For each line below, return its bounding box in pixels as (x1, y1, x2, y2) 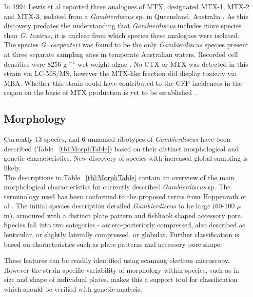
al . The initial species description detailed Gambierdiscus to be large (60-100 (4, 201, 235, 211)
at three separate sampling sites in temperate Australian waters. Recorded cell (4, 49, 238, 59)
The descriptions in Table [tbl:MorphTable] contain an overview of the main (4, 172, 234, 182)
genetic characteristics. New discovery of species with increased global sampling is (4, 153, 248, 163)
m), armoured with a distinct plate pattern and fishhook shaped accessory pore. (4, 210, 243, 220)
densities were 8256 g (4, 58, 67, 69)
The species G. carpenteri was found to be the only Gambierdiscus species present (4, 39, 249, 50)
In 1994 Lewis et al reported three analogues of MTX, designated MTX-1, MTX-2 (4, 1, 250, 11)
